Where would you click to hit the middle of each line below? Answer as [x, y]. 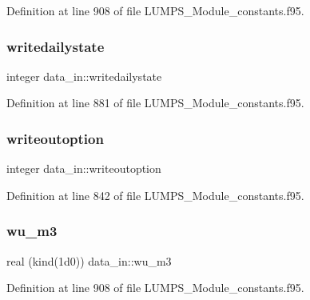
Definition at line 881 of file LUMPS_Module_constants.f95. [155, 103]
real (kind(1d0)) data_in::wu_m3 [89, 260]
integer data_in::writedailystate [84, 76]
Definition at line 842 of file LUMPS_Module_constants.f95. [155, 195]
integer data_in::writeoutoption [84, 168]
